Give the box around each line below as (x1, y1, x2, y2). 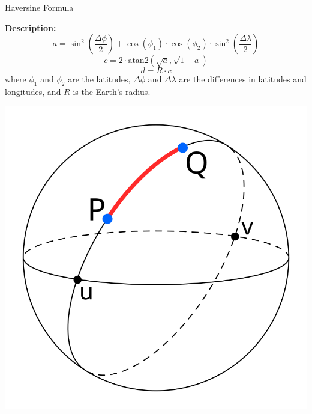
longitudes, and (5, 85, 61, 97)
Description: (5, 21, 56, 34)
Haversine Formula (5, 1, 74, 13)
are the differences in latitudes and (179, 73, 307, 85)
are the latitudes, (68, 73, 131, 85)
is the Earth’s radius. (73, 85, 151, 97)
